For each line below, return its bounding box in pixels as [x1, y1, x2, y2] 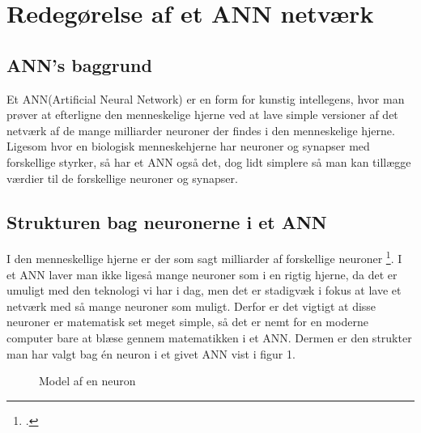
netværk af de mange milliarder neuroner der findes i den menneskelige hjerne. [6, 121, 395, 138]
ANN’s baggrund [6, 52, 152, 77]
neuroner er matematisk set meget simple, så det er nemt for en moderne [6, 313, 368, 330]
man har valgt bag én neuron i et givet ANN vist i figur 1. [6, 345, 296, 362]
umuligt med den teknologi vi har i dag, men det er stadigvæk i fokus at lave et [6, 282, 402, 299]
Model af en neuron [39, 372, 136, 389]
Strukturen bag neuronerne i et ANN [6, 209, 327, 234]
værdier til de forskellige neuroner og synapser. [6, 169, 238, 186]
